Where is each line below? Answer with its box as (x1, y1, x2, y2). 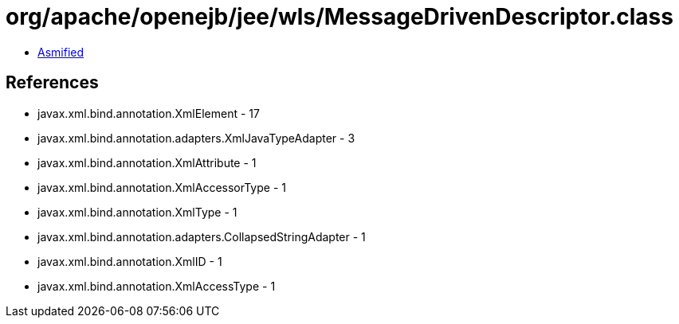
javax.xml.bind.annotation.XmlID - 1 (37, 254, 222, 268)
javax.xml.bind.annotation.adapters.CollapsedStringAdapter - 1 (37, 229, 366, 244)
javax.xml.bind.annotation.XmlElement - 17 (37, 106, 260, 120)
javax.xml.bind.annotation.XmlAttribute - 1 (37, 155, 257, 170)
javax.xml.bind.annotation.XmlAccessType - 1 (37, 279, 276, 293)
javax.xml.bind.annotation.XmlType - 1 (37, 205, 237, 219)
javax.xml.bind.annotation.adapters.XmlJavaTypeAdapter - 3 (37, 131, 355, 145)
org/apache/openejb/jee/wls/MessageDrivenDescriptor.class (6, 3, 673, 30)
